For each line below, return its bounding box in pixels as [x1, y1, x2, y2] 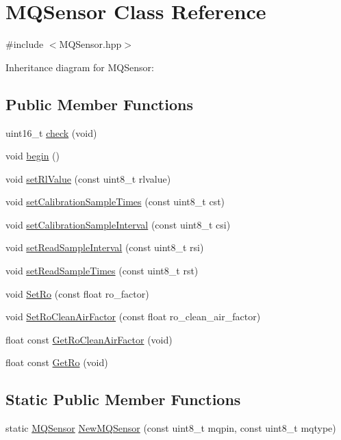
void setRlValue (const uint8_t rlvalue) [5, 171, 171, 185]
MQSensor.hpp [59, 37, 122, 51]
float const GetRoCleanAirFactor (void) [5, 332, 173, 346]
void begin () [5, 148, 60, 163]
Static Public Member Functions [5, 389, 241, 410]
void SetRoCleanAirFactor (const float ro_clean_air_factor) [5, 309, 261, 324]
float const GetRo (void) [5, 355, 108, 370]
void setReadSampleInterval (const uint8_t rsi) [5, 240, 204, 255]
